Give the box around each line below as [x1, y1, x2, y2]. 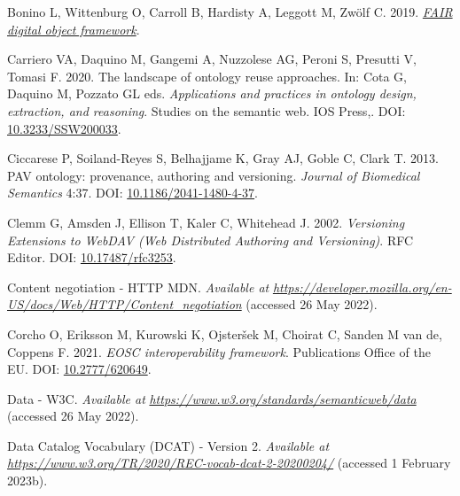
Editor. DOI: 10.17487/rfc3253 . [7, 248, 176, 267]
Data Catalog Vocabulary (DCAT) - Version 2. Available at [7, 436, 330, 454]
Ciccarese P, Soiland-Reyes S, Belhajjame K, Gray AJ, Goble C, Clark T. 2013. [7, 149, 439, 167]
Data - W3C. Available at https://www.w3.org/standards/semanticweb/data [7, 389, 417, 407]
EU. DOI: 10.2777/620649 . [7, 360, 152, 378]
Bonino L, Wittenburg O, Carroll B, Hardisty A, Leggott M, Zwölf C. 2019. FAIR [7, 3, 453, 20]
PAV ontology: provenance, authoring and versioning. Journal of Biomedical [7, 166, 420, 184]
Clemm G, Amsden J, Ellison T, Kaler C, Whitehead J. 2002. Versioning [7, 213, 405, 231]
